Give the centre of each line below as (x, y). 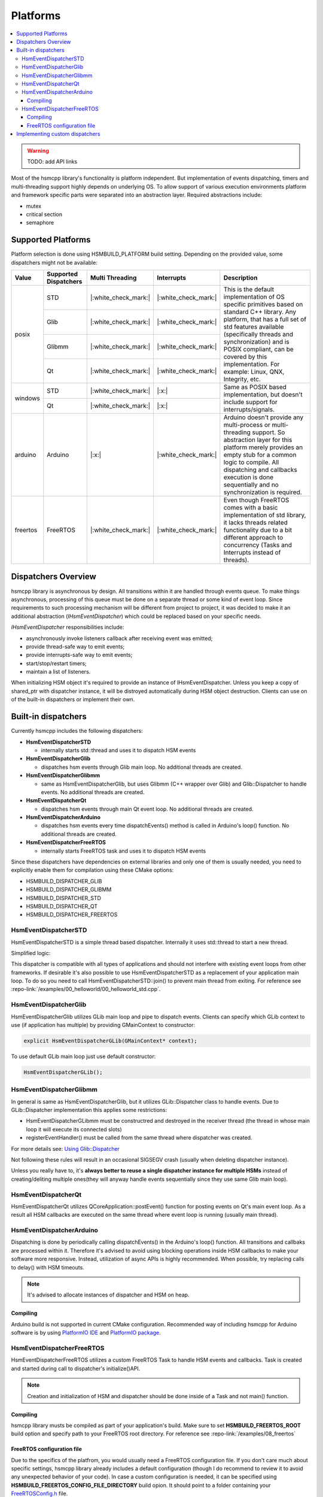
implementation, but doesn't (263, 395)
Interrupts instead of (252, 553)
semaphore (40, 223)
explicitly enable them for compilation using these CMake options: (92, 870)
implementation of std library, (265, 515)
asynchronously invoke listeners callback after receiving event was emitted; (119, 638)
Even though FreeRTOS (256, 500)
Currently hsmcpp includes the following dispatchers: (77, 731)
